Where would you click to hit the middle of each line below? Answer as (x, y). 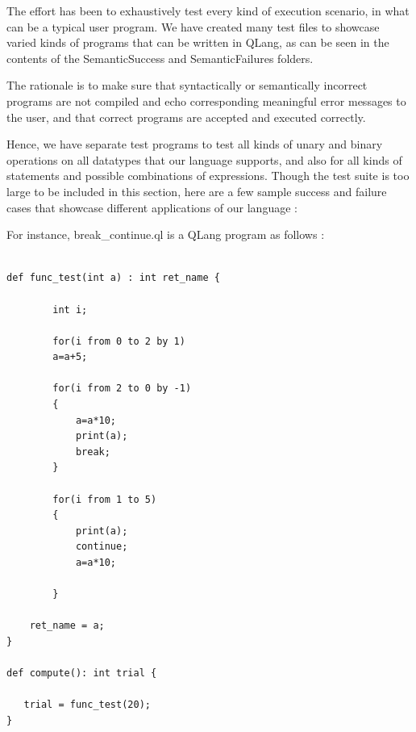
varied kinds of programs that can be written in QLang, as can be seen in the (198, 42)
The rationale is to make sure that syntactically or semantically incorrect (187, 85)
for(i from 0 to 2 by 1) (119, 341)
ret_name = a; (67, 626)
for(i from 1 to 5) (105, 499)
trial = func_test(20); (87, 705)
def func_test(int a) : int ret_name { (113, 278)
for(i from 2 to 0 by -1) (122, 389)
